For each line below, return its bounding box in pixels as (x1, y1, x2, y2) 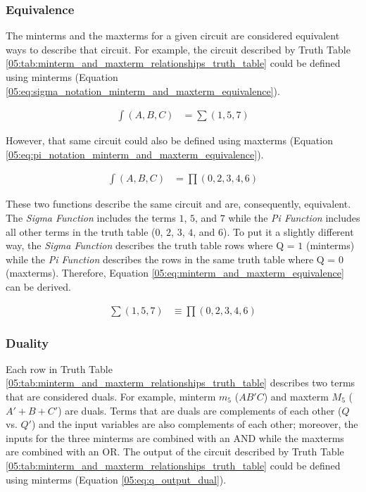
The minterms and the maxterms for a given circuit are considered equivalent (6, 28, 340, 43)
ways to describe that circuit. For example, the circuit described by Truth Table (6, 42, 351, 56)
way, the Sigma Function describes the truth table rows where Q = (6, 238, 295, 253)
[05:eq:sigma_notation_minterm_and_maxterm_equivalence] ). (6, 83, 280, 98)
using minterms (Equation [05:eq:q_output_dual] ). (6, 472, 227, 486)
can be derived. (6, 279, 71, 294)
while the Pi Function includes (228, 210, 360, 225)
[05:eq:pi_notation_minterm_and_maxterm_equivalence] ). (6, 146, 264, 161)
